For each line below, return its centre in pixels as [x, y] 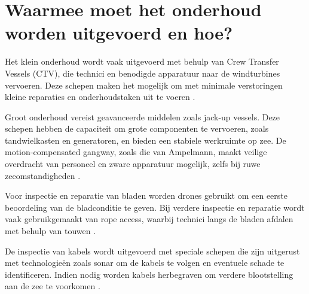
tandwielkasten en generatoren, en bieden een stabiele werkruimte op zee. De [146, 140]
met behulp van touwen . [51, 231]
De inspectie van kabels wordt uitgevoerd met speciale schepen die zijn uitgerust [152, 251]
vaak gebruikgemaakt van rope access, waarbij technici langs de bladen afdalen [149, 219]
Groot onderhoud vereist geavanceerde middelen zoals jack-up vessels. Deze [143, 116]
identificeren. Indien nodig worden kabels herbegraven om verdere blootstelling [149, 274]
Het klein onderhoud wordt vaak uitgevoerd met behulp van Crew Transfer [142, 61]
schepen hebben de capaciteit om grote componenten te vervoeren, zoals [137, 128]
